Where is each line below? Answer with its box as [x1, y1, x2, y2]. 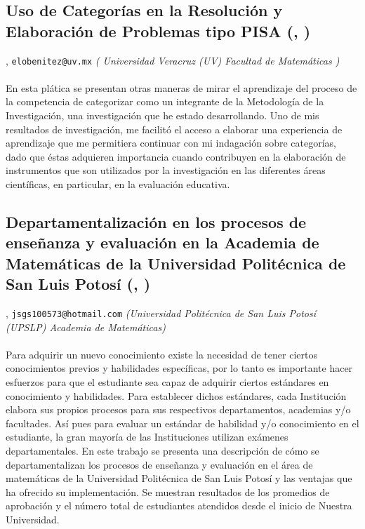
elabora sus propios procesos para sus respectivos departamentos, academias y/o [6, 402, 351, 417]
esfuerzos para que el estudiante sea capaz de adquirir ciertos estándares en [6, 375, 329, 389]
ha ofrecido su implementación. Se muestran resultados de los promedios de [6, 484, 330, 499]
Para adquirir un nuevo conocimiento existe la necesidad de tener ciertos [6, 347, 317, 361]
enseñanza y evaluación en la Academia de [6, 232, 319, 253]
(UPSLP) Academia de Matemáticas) [6, 319, 166, 334]
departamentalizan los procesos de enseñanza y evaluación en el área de [6, 457, 313, 471]
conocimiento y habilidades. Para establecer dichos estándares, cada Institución [6, 388, 347, 403]
